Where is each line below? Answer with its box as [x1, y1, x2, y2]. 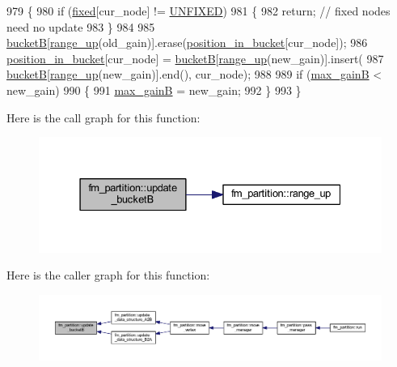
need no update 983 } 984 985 [6, 18, 155, 35]
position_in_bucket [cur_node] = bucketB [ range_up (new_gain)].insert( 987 [6, 49, 384, 66]
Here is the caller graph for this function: [6, 267, 210, 284]
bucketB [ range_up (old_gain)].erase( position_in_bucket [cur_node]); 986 [6, 34, 368, 51]
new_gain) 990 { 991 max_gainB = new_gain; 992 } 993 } [6, 81, 302, 98]
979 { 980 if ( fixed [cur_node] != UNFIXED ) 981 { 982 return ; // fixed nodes [6, 2, 391, 19]
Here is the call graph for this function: [6, 109, 201, 126]
